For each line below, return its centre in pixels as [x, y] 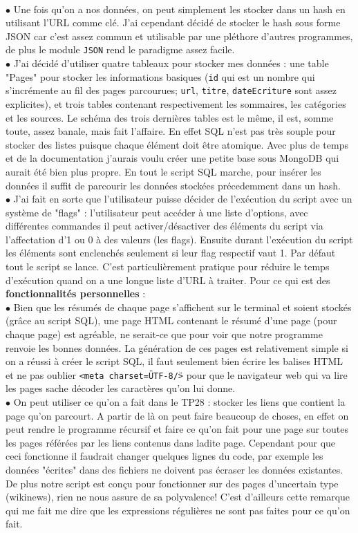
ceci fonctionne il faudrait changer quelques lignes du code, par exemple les [164, 456]
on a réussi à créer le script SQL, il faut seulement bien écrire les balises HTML [174, 361]
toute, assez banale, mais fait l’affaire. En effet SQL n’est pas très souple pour [171, 131]
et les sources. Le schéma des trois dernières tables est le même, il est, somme [170, 117]
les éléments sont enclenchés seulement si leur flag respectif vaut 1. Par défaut [171, 253]
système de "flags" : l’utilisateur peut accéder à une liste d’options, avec [157, 212]
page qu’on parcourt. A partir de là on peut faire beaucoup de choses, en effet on [177, 415]
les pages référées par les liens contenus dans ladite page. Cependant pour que [171, 442]
